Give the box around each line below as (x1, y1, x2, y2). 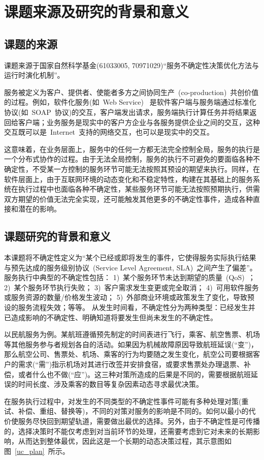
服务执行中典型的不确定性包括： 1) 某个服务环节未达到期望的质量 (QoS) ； (4, 272, 255, 283)
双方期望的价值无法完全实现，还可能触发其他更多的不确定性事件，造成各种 (4, 193, 253, 204)
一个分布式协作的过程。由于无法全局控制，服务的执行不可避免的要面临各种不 (4, 154, 260, 164)
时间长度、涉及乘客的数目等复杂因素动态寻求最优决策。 (18, 379, 203, 389)
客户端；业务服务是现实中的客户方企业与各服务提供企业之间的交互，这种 (18, 116, 260, 127)
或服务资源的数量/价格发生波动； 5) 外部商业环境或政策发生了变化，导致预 (4, 292, 255, 302)
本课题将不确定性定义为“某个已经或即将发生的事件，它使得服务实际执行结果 (4, 252, 256, 263)
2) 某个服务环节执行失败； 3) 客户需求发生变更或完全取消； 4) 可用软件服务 (4, 282, 259, 292)
